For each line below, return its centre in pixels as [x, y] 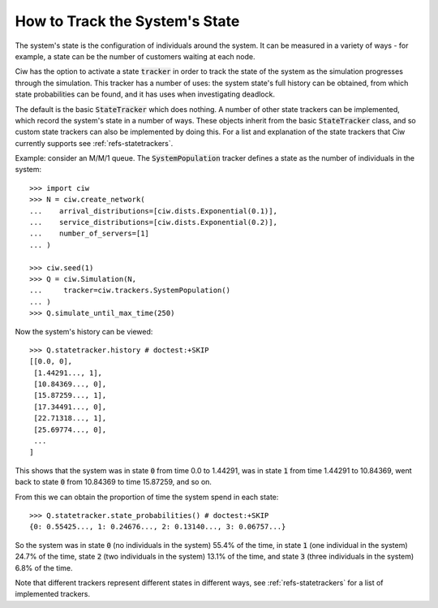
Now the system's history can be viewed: [84, 331]
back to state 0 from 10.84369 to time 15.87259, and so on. [114, 482]
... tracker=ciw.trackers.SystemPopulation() [130, 291]
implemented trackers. [53, 594]
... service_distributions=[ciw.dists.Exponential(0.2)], [153, 222]
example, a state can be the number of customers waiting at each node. [135, 56]
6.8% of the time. [44, 567]
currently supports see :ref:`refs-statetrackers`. [94, 143]
